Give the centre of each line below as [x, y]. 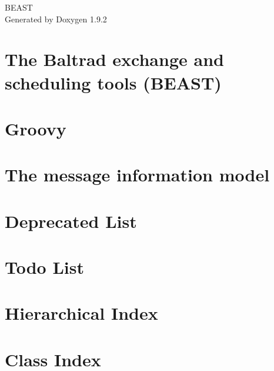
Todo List [44, 267]
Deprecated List [71, 221]
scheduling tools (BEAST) [113, 82]
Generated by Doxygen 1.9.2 [56, 19]
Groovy [36, 128]
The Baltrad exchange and [114, 59]
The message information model [137, 175]
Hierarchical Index [81, 313]
